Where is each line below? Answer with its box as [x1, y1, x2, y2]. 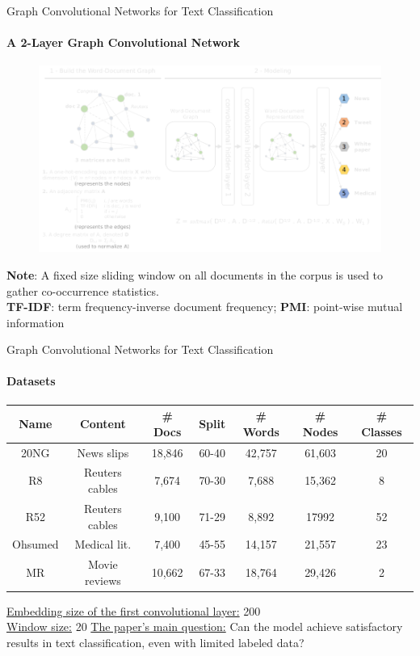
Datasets [6, 372, 56, 389]
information [6, 313, 65, 330]
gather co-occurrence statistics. [6, 282, 159, 299]
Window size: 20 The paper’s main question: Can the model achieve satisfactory [6, 618, 403, 635]
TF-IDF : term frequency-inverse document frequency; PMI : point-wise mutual [6, 298, 403, 315]
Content [80, 414, 126, 431]
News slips [77, 444, 129, 460]
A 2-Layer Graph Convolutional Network [6, 34, 241, 51]
